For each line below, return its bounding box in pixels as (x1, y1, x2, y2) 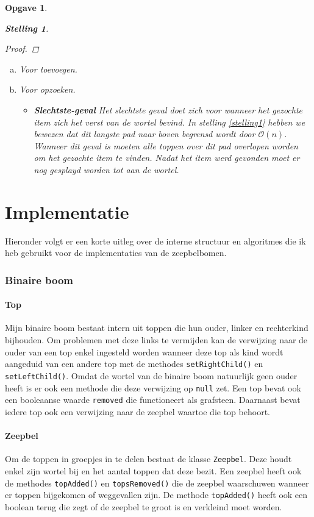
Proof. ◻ (5, 42, 39, 55)
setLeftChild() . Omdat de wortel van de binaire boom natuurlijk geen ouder (5, 369, 298, 382)
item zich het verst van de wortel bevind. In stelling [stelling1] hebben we (34, 115, 305, 128)
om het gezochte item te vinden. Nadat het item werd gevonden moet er (34, 151, 300, 164)
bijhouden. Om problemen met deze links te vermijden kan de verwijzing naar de (5, 333, 308, 346)
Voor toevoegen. (19, 62, 77, 75)
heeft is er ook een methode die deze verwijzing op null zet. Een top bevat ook (5, 381, 301, 394)
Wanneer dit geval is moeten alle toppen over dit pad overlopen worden (34, 139, 298, 152)
